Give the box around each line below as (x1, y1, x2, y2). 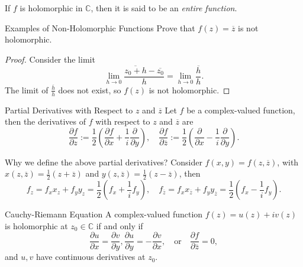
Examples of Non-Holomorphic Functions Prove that (5, 21, 195, 34)
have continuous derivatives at (36, 250, 146, 263)
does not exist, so (58, 83, 121, 96)
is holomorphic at (5, 219, 68, 232)
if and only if (96, 219, 143, 232)
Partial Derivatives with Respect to (5, 103, 133, 116)
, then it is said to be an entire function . (91, 2, 237, 14)
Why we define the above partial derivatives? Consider (5, 155, 202, 168)
